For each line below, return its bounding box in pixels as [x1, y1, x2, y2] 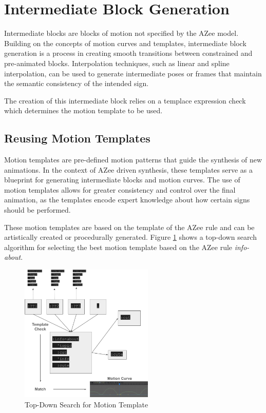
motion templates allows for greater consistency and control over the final [4, 184, 236, 195]
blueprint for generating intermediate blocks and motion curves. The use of [4, 174, 240, 185]
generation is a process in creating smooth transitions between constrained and [4, 48, 253, 58]
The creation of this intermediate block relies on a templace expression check [4, 95, 246, 106]
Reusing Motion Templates [4, 130, 150, 146]
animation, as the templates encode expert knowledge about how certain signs [4, 194, 250, 205]
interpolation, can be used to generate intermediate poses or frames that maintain [4, 68, 262, 78]
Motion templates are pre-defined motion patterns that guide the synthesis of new [4, 154, 262, 165]
